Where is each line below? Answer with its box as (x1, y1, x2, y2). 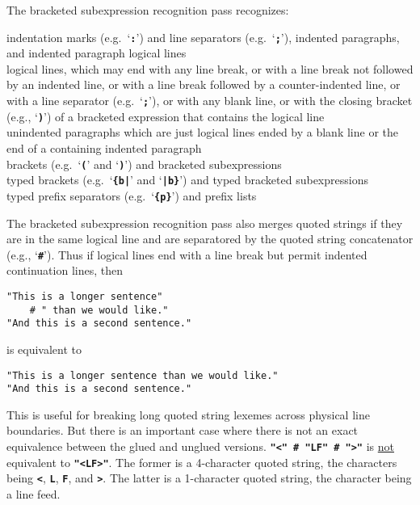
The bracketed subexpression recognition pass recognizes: (6, 2, 289, 18)
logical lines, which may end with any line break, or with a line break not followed (6, 60, 414, 77)
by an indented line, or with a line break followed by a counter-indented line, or (6, 76, 401, 93)
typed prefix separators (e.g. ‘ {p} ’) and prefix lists (6, 187, 257, 204)
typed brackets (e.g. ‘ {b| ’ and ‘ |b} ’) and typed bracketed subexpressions (6, 171, 368, 188)
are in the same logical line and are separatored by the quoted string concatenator (6, 230, 414, 247)
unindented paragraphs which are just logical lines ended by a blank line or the (6, 124, 398, 141)
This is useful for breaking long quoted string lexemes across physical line (6, 406, 370, 423)
